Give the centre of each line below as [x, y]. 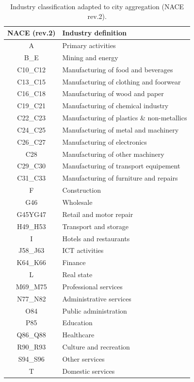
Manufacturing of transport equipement [121, 166]
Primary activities [89, 45]
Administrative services [97, 298]
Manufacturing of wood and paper [113, 93]
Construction [81, 190]
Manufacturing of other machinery [113, 154]
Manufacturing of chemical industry [115, 106]
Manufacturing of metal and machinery [121, 129]
